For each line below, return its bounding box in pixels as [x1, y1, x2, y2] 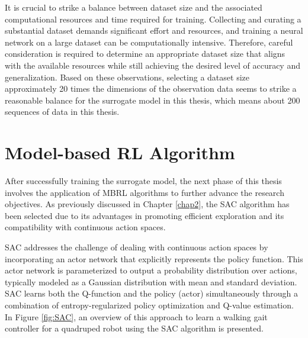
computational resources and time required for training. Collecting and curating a [5, 12, 301, 25]
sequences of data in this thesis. [5, 105, 120, 118]
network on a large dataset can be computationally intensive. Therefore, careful [5, 36, 293, 48]
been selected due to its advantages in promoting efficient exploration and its [5, 209, 284, 221]
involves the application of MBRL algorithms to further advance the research [5, 186, 284, 198]
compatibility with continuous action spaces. [5, 221, 166, 233]
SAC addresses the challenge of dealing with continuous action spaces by [5, 241, 268, 253]
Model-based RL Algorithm [5, 140, 235, 165]
